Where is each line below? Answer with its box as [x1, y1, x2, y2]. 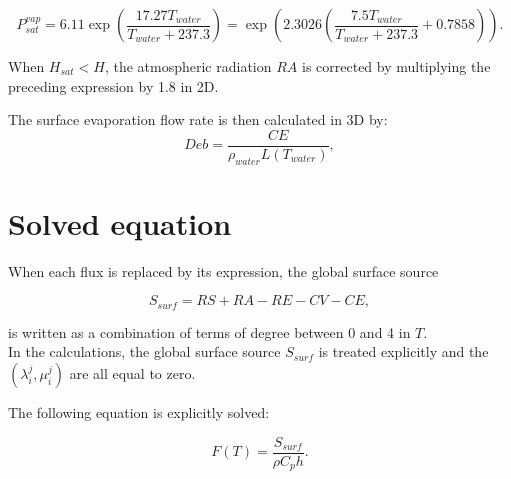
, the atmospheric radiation [104, 56, 272, 76]
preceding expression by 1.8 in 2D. [8, 75, 219, 96]
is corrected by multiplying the [301, 56, 491, 76]
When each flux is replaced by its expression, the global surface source [8, 260, 439, 281]
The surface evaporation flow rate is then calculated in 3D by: [8, 109, 388, 130]
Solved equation [8, 202, 232, 243]
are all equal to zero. [69, 363, 196, 383]
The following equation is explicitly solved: [8, 402, 270, 422]
